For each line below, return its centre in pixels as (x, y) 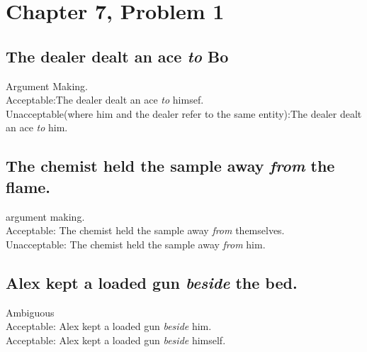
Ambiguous (30, 312)
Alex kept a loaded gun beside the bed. (152, 282)
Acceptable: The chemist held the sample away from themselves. (145, 230)
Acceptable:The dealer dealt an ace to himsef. (105, 100)
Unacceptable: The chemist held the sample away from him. (136, 244)
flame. (28, 186)
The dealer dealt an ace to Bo (117, 56)
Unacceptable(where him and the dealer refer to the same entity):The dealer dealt (184, 113)
